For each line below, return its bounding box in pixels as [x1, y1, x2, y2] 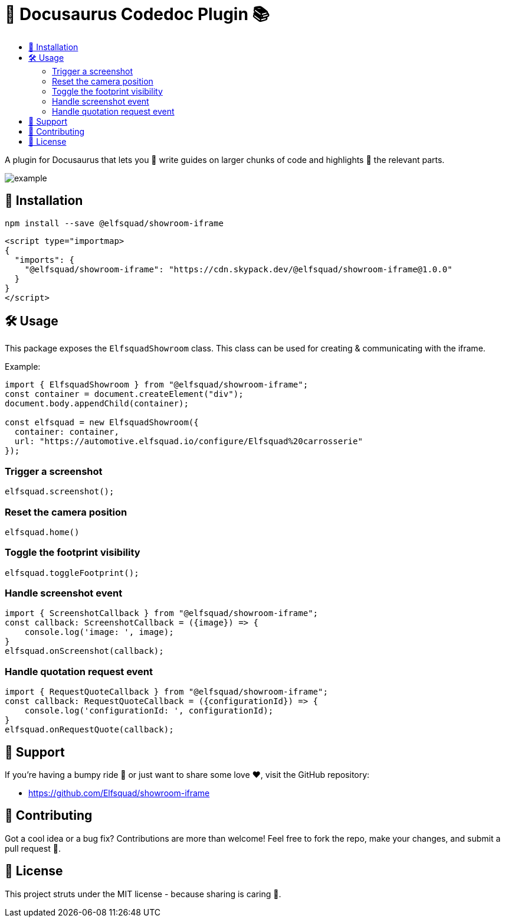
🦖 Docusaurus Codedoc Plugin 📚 [5, 4, 270, 24]
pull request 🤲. [5, 843, 61, 853]
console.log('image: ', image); [24, 627, 174, 637]
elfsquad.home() [5, 527, 80, 537]
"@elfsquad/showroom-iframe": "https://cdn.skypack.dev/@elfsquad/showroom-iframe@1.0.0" [24, 264, 452, 274]
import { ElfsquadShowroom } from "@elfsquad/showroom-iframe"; [5, 380, 309, 390]
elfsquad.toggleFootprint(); [5, 568, 139, 578]
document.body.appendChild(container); [5, 399, 189, 409]
